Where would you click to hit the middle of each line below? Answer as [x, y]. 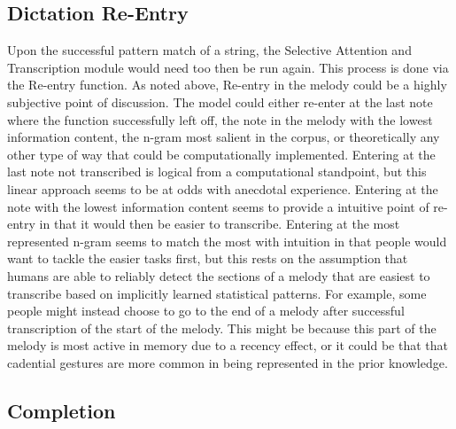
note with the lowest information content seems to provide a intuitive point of [218, 206]
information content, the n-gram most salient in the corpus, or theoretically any [224, 137]
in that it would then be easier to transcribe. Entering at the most [220, 224]
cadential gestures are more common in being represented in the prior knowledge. [228, 362]
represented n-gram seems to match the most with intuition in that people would [227, 241]
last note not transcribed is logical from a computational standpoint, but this [217, 172]
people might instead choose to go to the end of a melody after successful [206, 311]
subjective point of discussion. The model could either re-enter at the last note [220, 101]
